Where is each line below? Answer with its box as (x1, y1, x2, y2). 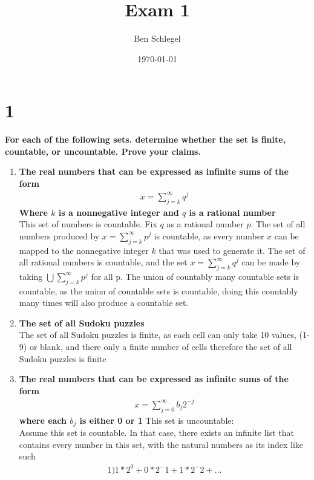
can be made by (241, 256, 301, 268)
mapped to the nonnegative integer (19, 244, 149, 256)
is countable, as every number (154, 229, 264, 242)
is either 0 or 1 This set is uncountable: (79, 414, 234, 426)
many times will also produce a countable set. (19, 296, 189, 309)
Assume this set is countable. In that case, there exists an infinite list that (19, 426, 294, 439)
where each (19, 414, 67, 426)
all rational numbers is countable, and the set (19, 256, 188, 268)
